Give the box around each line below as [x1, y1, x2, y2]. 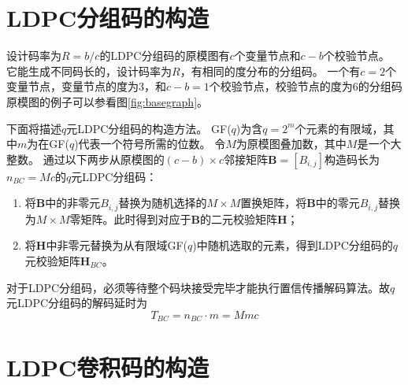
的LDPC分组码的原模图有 [99, 47, 230, 64]
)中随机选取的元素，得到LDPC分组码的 [192, 237, 393, 254]
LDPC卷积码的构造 [6, 351, 210, 383]
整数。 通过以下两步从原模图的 [6, 150, 165, 167]
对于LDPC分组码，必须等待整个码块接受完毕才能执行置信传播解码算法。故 [6, 279, 391, 295]
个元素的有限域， [295, 120, 384, 136]
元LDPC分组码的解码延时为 [6, 294, 148, 311]
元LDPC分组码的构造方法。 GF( [66, 120, 232, 136]
